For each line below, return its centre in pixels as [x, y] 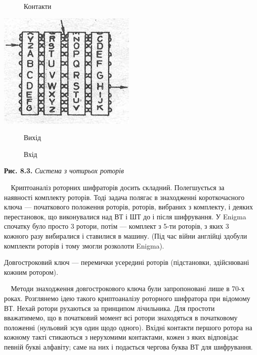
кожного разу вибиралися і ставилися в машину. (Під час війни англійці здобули [126, 235]
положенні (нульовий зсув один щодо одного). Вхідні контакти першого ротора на [128, 327]
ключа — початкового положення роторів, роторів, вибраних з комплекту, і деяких [128, 207]
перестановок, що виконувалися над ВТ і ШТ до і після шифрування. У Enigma [125, 216]
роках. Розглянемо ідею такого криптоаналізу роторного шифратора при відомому [127, 298]
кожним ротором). [31, 272]
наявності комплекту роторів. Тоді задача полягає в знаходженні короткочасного [124, 197]
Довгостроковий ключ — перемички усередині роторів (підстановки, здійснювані [127, 262]
